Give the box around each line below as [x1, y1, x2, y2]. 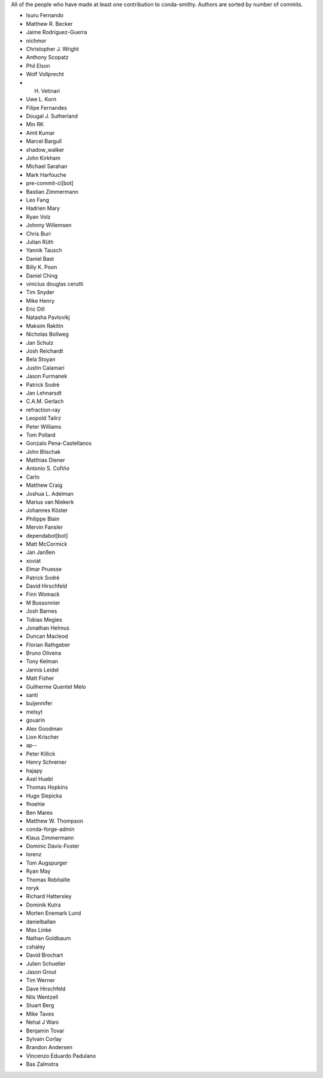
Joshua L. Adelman [26, 490, 74, 497]
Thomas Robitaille [26, 876, 71, 883]
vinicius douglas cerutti [26, 280, 84, 287]
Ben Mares [26, 809, 53, 816]
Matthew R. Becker [26, 20, 73, 27]
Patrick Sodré [26, 574, 60, 581]
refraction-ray [26, 406, 61, 413]
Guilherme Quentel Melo [26, 683, 86, 690]
